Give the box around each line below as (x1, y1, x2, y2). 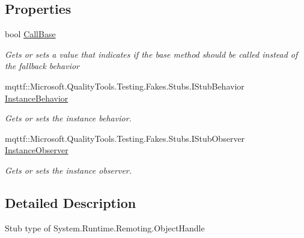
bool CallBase (5, 28, 56, 40)
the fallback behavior (5, 59, 79, 72)
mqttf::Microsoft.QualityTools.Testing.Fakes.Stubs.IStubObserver (5, 132, 245, 144)
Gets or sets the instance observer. (5, 163, 132, 176)
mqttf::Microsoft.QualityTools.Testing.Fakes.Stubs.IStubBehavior (5, 79, 245, 92)
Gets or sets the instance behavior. (5, 112, 132, 124)
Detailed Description (5, 193, 136, 212)
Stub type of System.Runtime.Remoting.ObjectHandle (5, 221, 205, 234)
